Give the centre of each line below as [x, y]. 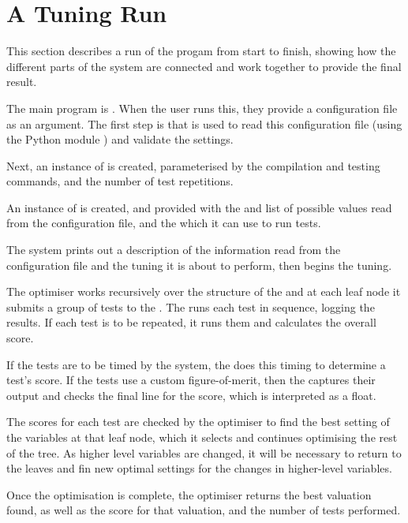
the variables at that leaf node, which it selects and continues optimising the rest [202, 437]
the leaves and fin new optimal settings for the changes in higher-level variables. [199, 468]
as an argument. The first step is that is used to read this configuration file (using [204, 123]
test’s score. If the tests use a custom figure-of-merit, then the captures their [191, 380]
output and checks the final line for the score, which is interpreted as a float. [191, 395]
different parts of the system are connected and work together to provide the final [204, 66]
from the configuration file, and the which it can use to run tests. [164, 223]
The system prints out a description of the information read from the [174, 250]
